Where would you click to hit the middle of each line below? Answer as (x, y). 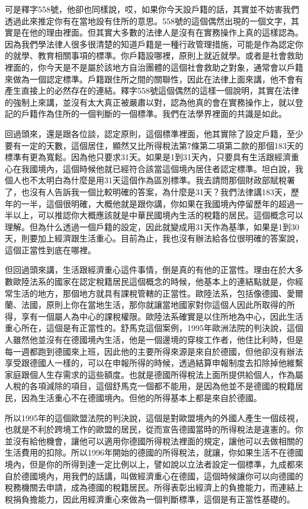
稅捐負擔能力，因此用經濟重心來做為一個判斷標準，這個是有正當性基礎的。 (150, 499)
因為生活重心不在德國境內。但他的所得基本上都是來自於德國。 (141, 397)
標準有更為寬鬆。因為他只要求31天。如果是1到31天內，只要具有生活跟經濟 (148, 157)
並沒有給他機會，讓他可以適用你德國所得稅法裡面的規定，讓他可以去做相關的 (154, 440)
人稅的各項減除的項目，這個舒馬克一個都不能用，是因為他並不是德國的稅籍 (150, 386)
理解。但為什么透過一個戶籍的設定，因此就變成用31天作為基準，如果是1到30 (152, 226)
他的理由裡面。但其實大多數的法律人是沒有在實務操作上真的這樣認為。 (166, 32)
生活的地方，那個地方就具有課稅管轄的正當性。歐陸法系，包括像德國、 (150, 293)
